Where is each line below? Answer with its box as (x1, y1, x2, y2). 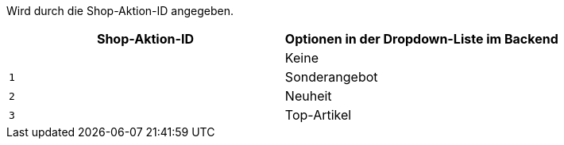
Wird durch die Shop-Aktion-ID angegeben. (6, 4, 234, 17)
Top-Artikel (284, 107, 352, 123)
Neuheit (284, 88, 332, 104)
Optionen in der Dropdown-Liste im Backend (284, 31, 558, 47)
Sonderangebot (284, 69, 378, 85)
